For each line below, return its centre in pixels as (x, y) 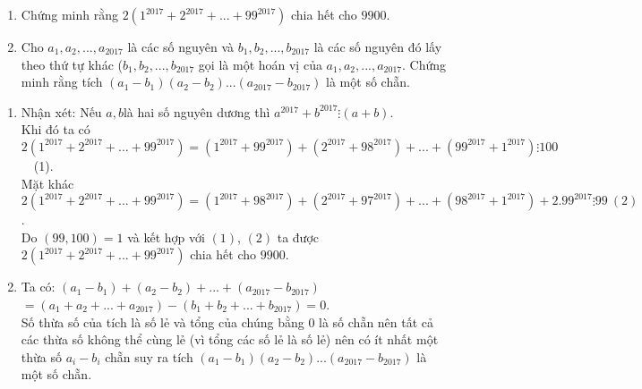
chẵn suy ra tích (149, 356)
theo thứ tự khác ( (72, 64)
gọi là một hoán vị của (260, 64)
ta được (298, 237)
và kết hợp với (166, 237)
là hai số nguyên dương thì (197, 111)
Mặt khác (47, 183)
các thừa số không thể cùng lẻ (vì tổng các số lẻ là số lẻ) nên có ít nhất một (230, 339)
